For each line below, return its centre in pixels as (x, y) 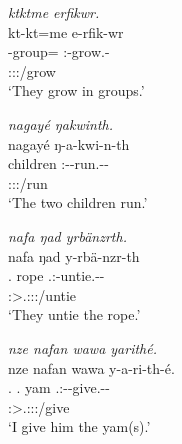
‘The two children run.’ (78, 202)
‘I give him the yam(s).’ (79, 426)
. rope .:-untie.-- (56, 275)
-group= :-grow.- (59, 51)
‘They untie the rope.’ (74, 314)
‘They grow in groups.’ (76, 90)
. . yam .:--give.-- (59, 387)
